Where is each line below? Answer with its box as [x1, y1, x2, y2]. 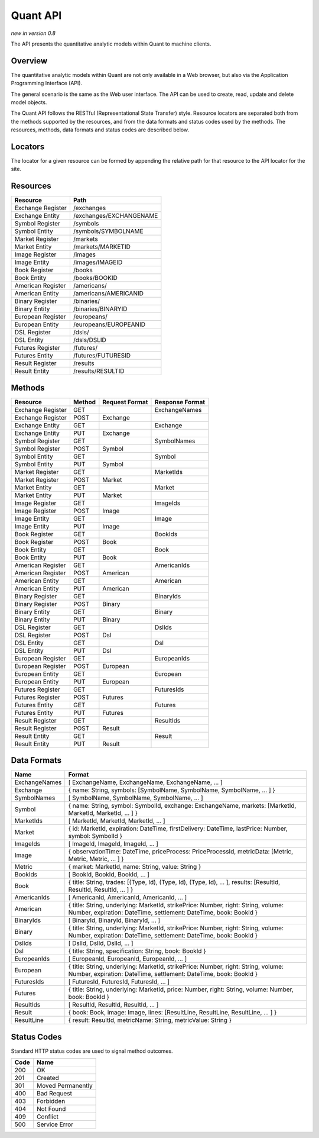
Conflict [36, 1113, 59, 1121]
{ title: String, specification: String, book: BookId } [68, 947, 206, 955]
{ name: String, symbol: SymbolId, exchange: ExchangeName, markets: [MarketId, [68, 802, 297, 810]
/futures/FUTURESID [73, 352, 131, 360]
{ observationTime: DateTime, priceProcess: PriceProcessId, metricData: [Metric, [68, 847, 294, 856]
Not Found [36, 1105, 66, 1113]
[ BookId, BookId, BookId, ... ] [68, 871, 150, 879]
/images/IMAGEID [73, 258, 123, 266]
